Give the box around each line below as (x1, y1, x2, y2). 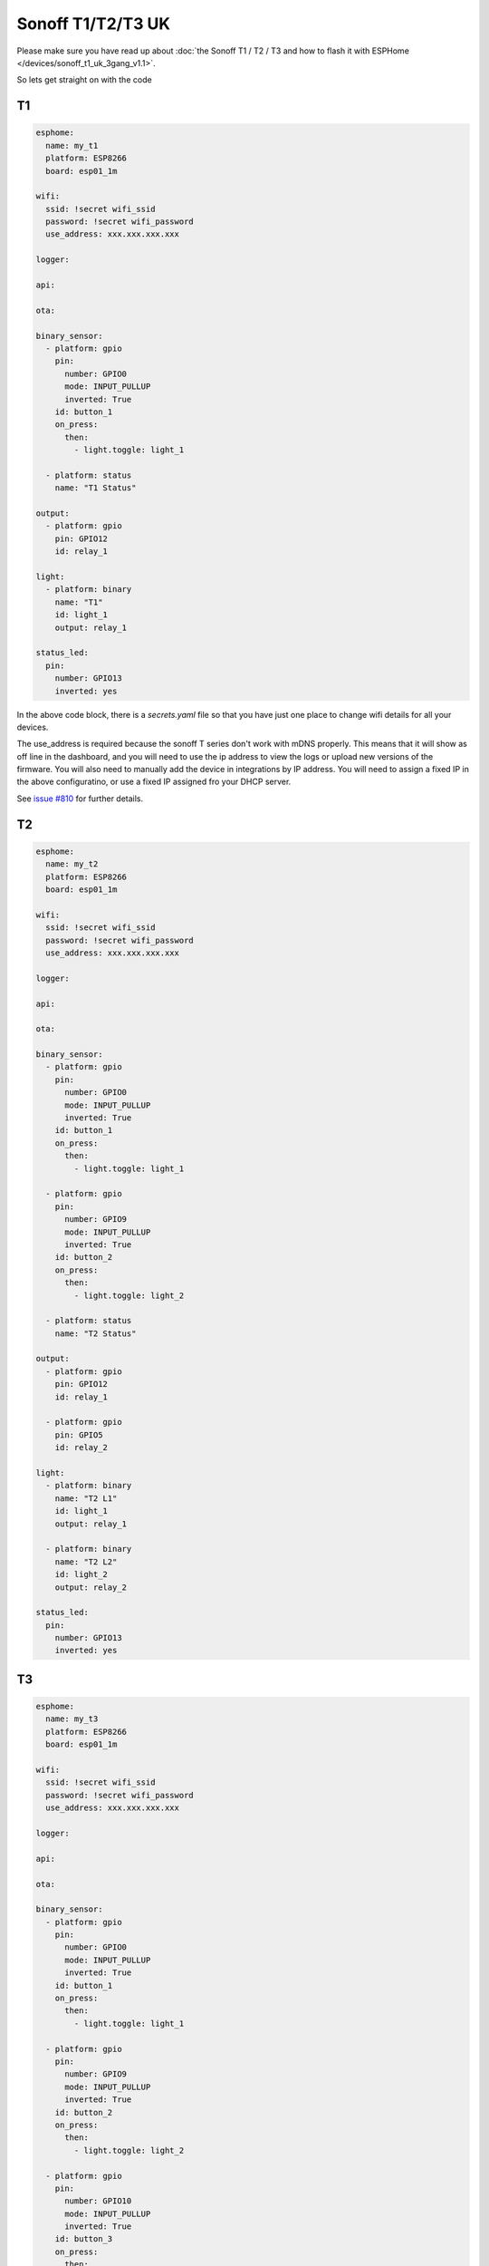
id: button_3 (54, 2234, 113, 2244)
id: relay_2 (54, 1442, 109, 1453)
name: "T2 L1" (54, 1493, 118, 1504)
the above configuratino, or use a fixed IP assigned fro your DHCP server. (16, 776, 292, 788)
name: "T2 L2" (54, 1556, 118, 1567)
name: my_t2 (45, 859, 99, 869)
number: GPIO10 (64, 2196, 132, 2206)
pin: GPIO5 (54, 1429, 103, 1440)
